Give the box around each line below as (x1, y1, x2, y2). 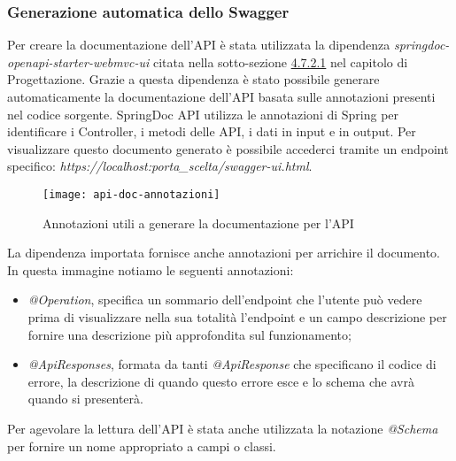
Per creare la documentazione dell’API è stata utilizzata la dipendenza (7, 35, 390, 54)
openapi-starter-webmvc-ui (7, 52, 150, 71)
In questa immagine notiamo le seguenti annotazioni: (7, 260, 294, 279)
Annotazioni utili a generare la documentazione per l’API (43, 213, 354, 232)
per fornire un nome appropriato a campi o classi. (7, 436, 276, 455)
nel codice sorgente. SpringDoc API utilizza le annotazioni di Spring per (7, 104, 399, 123)
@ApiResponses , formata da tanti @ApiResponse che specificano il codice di (27, 355, 437, 373)
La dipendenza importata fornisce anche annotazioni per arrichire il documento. (7, 243, 440, 262)
